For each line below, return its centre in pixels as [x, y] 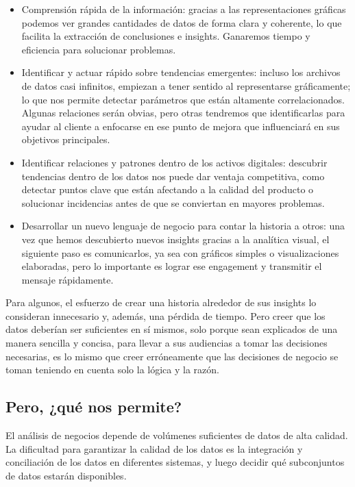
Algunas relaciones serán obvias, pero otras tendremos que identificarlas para [183, 113]
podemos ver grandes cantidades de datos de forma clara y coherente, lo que [182, 22]
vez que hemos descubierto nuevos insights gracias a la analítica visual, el [175, 239]
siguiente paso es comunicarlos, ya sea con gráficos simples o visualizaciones [180, 252]
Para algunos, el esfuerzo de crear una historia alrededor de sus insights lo [161, 302]
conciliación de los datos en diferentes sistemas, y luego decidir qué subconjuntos [175, 462]
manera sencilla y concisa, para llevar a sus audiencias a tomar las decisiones [167, 343]
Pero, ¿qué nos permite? [94, 407]
